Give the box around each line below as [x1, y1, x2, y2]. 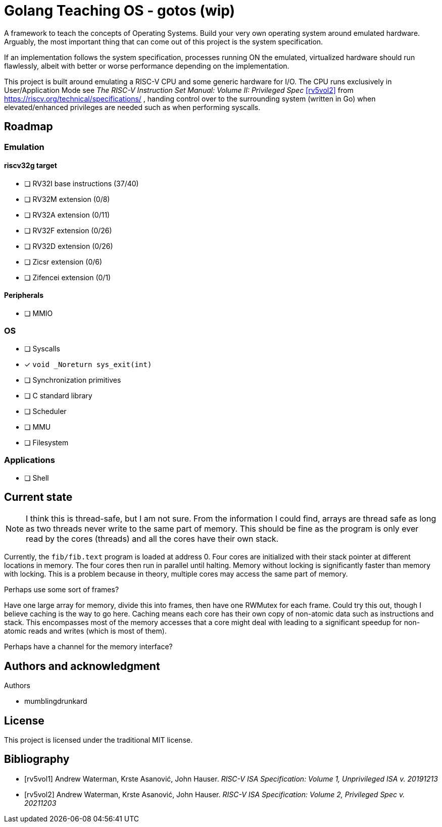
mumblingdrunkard [24, 697, 87, 706]
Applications [4, 455, 55, 466]
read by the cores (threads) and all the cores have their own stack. [26, 534, 279, 544]
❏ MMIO [24, 309, 53, 318]
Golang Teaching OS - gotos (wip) [4, 2, 235, 19]
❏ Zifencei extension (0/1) [24, 273, 111, 282]
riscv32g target [4, 161, 57, 170]
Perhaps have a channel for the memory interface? [4, 642, 173, 651]
